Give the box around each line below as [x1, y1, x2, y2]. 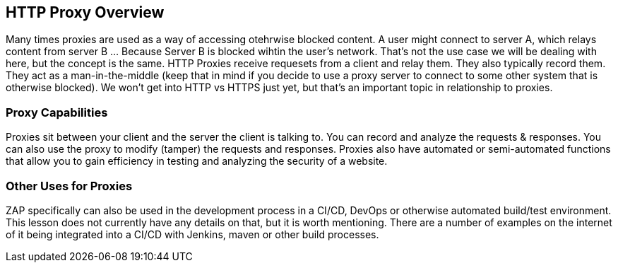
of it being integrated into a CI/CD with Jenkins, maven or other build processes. [6, 228, 379, 240]
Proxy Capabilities [6, 105, 108, 120]
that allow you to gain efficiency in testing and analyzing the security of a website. [6, 155, 388, 168]
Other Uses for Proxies [6, 178, 133, 193]
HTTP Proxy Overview [6, 4, 165, 21]
